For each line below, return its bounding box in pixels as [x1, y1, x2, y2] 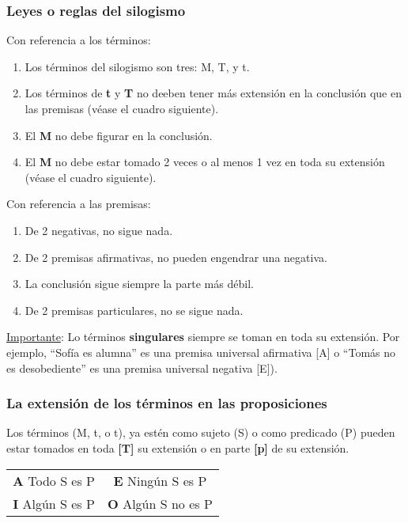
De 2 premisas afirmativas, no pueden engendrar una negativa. [25, 248, 327, 265]
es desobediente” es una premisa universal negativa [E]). [6, 359, 278, 376]
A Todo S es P [13, 471, 95, 490]
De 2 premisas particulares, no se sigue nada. [25, 301, 244, 318]
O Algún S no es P [108, 494, 213, 513]
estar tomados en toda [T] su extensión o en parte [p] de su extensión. [6, 439, 349, 456]
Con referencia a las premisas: [6, 195, 151, 212]
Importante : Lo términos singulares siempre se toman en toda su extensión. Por [6, 328, 400, 345]
